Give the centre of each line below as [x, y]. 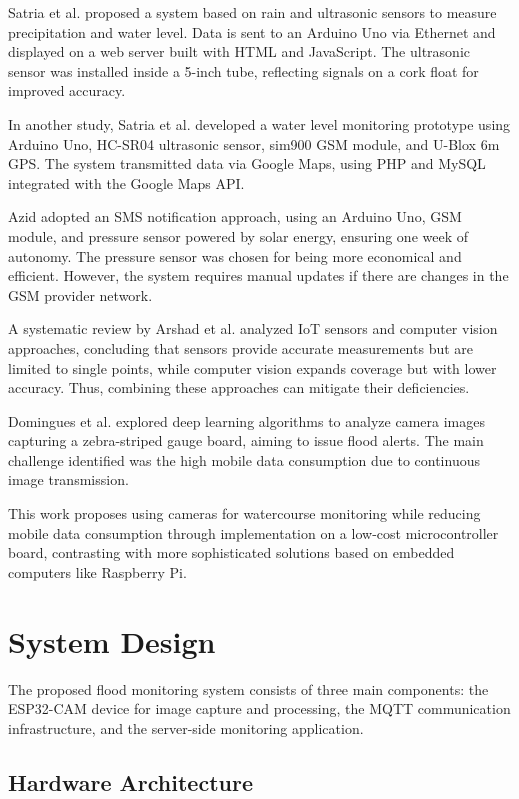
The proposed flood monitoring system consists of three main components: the [248, 688]
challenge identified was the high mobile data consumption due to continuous [244, 459]
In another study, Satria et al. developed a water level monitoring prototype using [259, 123]
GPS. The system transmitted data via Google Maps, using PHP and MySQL [247, 163]
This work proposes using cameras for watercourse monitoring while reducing [244, 513]
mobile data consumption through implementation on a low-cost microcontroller [253, 532]
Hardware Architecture [130, 781]
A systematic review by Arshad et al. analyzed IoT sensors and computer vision [253, 328]
